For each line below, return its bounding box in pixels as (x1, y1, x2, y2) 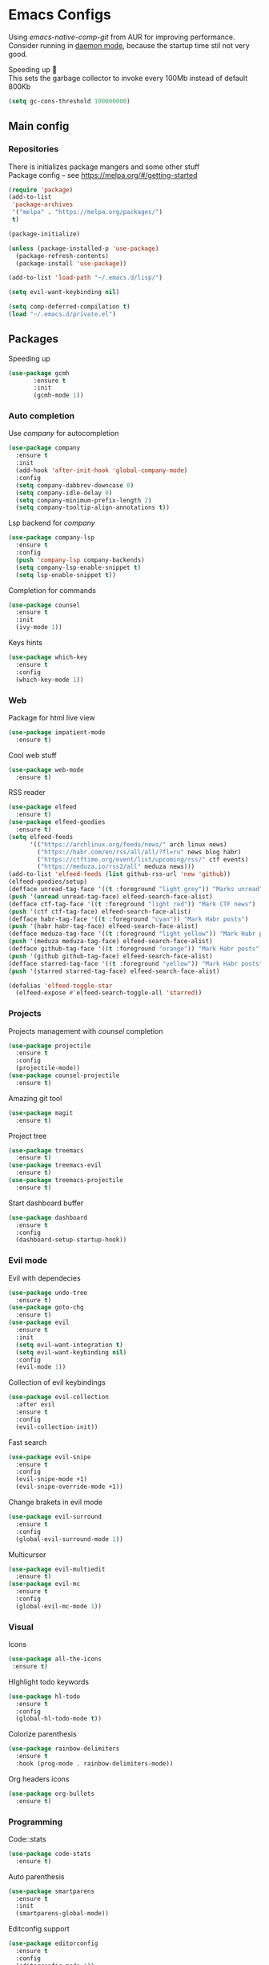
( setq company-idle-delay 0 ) (15, 489, 113, 497)
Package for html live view (8, 712, 95, 722)
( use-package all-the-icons (8, 1655, 102, 1664)
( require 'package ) (8, 186, 74, 194)
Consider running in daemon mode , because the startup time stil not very (8, 40, 250, 50)
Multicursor (8, 1549, 46, 1559)
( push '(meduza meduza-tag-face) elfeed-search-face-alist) (8, 938, 214, 946)
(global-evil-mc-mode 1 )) (15, 1602, 102, 1610)
